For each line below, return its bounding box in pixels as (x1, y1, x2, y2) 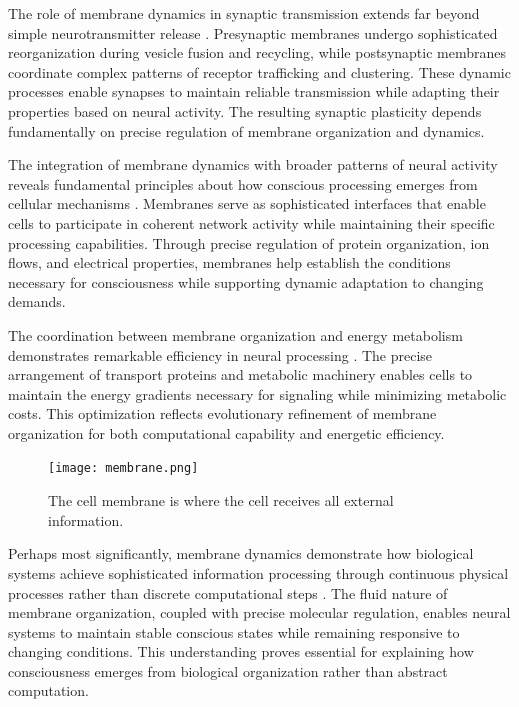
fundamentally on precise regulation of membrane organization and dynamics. (8, 120, 485, 141)
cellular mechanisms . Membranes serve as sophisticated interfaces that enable (8, 193, 486, 214)
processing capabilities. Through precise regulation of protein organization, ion (8, 232, 490, 253)
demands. (8, 291, 66, 312)
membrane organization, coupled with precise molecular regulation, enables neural (8, 602, 511, 623)
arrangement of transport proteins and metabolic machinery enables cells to (8, 364, 473, 385)
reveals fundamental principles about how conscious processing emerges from (8, 173, 478, 194)
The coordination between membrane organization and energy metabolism (8, 324, 463, 345)
